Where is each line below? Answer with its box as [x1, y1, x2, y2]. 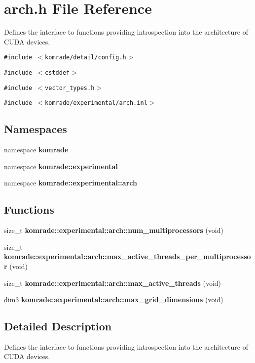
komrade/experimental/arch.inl [45, 99, 147, 107]
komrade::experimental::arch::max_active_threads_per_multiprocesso [4, 251, 251, 262]
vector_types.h [45, 84, 95, 91]
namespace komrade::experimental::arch [4, 178, 137, 188]
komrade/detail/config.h [45, 54, 126, 61]
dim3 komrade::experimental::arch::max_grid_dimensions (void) [4, 294, 223, 305]
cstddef [45, 69, 70, 76]
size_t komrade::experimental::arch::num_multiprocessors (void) [4, 225, 223, 235]
